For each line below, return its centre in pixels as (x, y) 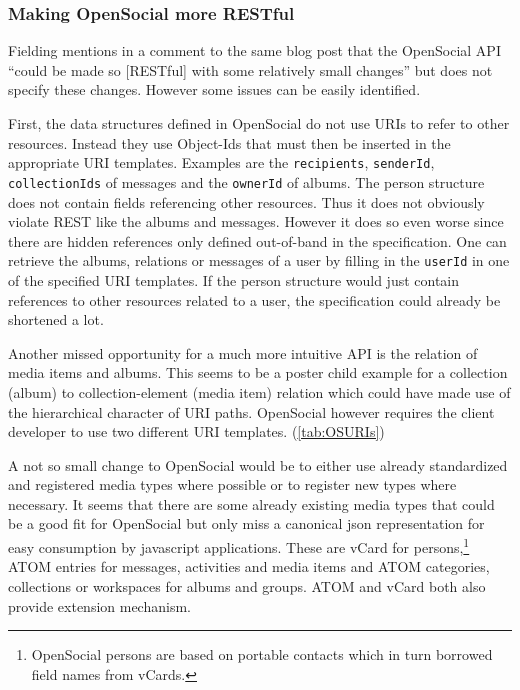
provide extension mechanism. (99, 605)
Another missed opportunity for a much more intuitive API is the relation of (243, 352)
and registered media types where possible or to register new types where (232, 484)
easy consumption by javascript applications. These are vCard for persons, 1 (239, 545)
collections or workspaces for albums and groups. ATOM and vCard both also (247, 585)
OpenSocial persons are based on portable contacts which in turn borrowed (262, 654)
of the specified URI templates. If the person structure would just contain (234, 279)
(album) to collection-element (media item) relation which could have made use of (259, 391)
